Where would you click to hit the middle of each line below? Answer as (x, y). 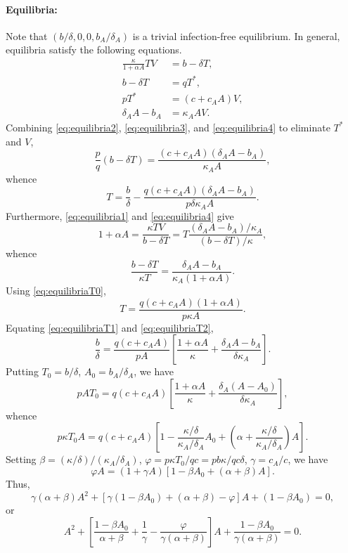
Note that (27, 35)
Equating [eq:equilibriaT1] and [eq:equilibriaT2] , (110, 327)
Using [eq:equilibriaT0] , (56, 291)
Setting (21, 459)
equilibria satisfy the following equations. (94, 50)
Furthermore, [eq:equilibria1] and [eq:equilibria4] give (120, 215)
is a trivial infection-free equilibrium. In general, (236, 35)
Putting (22, 371)
